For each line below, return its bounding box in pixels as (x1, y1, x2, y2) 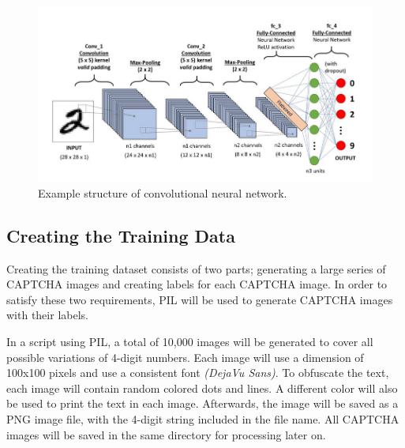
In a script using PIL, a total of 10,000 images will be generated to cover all (6, 333, 373, 350)
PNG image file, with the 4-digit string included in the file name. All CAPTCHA (6, 411, 399, 427)
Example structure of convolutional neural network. (38, 184, 287, 201)
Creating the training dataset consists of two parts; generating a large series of (6, 260, 386, 277)
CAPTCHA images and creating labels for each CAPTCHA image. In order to (6, 276, 388, 292)
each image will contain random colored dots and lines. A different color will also (6, 379, 398, 396)
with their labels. (6, 307, 88, 323)
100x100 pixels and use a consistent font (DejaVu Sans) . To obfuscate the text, (6, 364, 389, 381)
